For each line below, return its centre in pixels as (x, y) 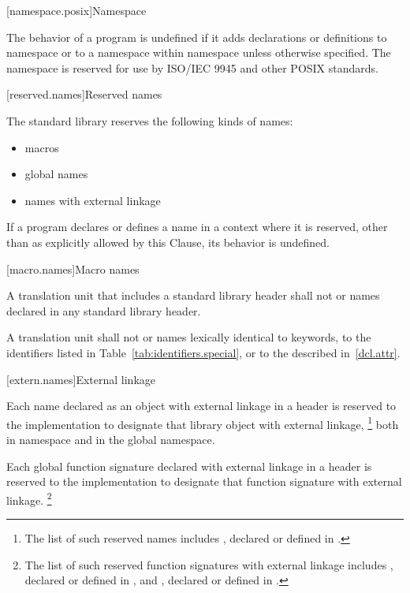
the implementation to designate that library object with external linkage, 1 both (203, 423)
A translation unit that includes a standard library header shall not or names (193, 295)
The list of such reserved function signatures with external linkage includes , (209, 564)
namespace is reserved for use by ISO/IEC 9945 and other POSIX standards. (192, 67)
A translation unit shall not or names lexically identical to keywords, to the (189, 337)
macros (42, 147)
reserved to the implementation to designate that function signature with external (204, 481)
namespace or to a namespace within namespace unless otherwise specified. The (199, 52)
